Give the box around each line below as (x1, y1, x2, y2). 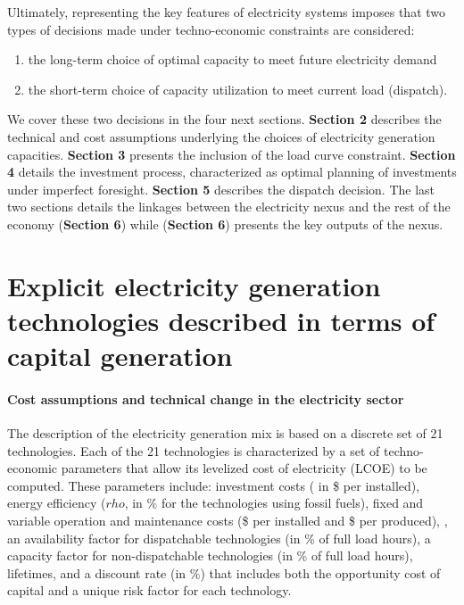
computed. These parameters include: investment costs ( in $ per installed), (7, 476, 420, 494)
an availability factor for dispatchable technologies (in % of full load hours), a (7, 528, 431, 547)
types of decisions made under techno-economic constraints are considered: (7, 20, 415, 38)
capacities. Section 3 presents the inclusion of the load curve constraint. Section (7, 145, 456, 163)
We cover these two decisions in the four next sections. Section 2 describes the (7, 110, 442, 128)
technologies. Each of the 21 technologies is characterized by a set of (7, 441, 380, 460)
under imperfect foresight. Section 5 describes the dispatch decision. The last (7, 179, 435, 198)
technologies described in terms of (7, 302, 435, 338)
